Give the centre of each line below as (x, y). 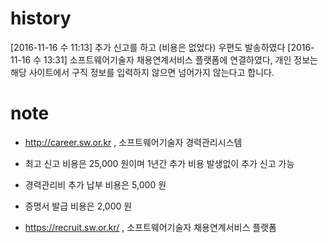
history (41, 18)
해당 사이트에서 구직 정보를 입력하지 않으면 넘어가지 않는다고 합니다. (142, 72)
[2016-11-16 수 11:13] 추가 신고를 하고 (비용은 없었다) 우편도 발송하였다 (148, 47)
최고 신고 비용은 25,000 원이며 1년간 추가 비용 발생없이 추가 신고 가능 (159, 163)
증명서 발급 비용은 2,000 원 (78, 206)
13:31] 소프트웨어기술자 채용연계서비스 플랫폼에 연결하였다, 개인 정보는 (180, 59)
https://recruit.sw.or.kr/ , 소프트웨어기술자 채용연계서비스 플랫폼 (150, 227)
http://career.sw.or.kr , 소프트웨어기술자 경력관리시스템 (133, 142)
